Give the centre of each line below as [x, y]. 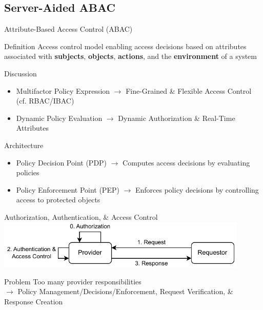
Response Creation [34, 302]
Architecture [24, 145]
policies [28, 172]
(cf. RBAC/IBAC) [45, 101]
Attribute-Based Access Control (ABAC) [68, 29]
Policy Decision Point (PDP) [62, 162]
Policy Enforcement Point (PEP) [68, 189]
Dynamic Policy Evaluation [59, 118]
